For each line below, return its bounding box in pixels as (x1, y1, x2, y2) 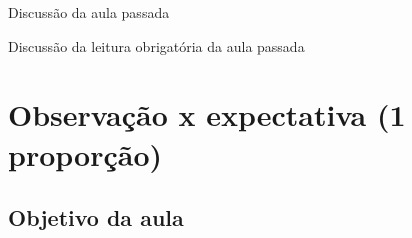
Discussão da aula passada (8, 2, 170, 22)
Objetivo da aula (8, 202, 184, 233)
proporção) (8, 133, 163, 174)
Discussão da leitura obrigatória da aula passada (8, 35, 305, 56)
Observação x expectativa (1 (8, 94, 406, 135)
